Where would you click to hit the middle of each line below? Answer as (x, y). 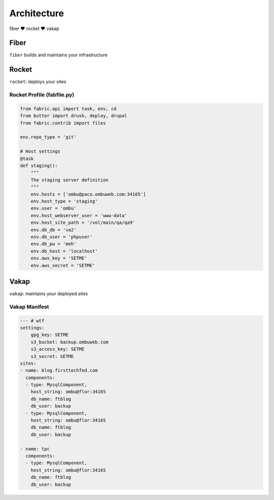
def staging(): (39, 166)
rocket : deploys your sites (38, 82)
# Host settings (40, 152)
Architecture (37, 13)
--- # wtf (32, 321)
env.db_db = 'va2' (54, 230)
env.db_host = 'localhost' (64, 251)
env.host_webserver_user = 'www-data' (79, 215)
